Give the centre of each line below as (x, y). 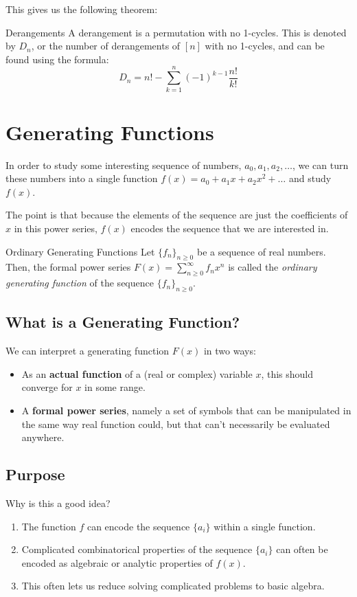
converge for (47, 387)
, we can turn (320, 165)
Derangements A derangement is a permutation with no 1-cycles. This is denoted (176, 32)
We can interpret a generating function (88, 351)
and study (310, 178)
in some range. (115, 387)
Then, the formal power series (68, 267)
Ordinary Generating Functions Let (80, 251)
